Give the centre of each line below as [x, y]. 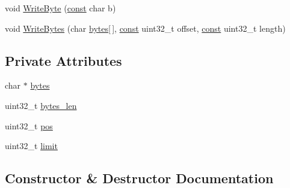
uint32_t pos [29, 125]
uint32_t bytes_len [41, 105]
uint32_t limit [31, 146]
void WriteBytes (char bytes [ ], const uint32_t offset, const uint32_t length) [145, 28]
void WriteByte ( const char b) [60, 8]
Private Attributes [63, 60]
